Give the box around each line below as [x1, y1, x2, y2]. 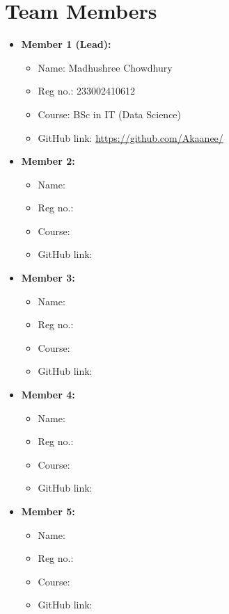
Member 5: [21, 504, 75, 518]
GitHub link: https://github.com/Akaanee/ [38, 130, 223, 145]
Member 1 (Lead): [21, 37, 111, 51]
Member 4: [21, 387, 75, 402]
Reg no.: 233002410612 [38, 83, 136, 98]
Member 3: [21, 270, 75, 285]
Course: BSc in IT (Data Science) [38, 106, 182, 121]
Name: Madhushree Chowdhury [38, 60, 173, 74]
